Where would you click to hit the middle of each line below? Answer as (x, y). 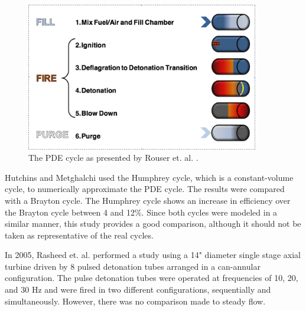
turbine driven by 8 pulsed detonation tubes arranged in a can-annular (133, 266)
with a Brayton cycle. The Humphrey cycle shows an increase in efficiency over (148, 200)
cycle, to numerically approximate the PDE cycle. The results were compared (145, 189)
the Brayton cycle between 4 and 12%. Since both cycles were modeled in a (141, 212)
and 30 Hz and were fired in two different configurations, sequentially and (138, 290)
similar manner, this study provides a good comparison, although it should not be (153, 224)
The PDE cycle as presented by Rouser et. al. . (113, 158)
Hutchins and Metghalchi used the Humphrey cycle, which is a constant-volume (149, 177)
